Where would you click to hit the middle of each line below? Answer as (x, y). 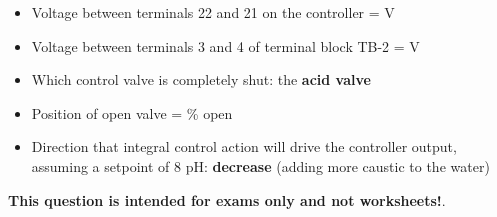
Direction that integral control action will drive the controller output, (244, 146)
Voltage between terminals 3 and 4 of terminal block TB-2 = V (225, 45)
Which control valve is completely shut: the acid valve (201, 79)
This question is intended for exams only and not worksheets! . (227, 199)
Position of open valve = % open (132, 112)
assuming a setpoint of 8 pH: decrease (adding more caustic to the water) (260, 165)
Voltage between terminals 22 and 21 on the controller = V (213, 12)
